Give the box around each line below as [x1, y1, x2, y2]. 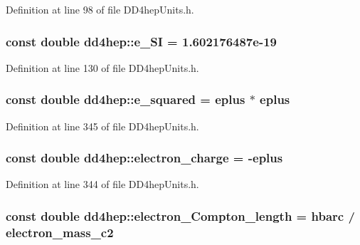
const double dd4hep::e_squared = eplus [6, 90, 245, 108]
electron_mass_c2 [6, 223, 114, 241]
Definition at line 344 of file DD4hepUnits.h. [6, 177, 199, 192]
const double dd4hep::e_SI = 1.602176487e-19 [6, 32, 277, 50]
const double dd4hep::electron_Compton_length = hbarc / [6, 207, 355, 224]
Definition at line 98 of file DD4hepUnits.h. [6, 2, 194, 16]
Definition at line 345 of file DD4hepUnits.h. [6, 118, 199, 133]
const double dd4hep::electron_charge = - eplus [6, 149, 283, 167]
